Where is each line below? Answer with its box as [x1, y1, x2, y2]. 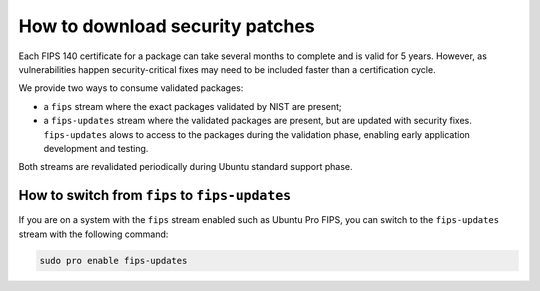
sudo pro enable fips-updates [39, 255, 188, 266]
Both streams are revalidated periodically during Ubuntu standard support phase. [18, 161, 354, 173]
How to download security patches [18, 15, 315, 37]
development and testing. [43, 142, 149, 154]
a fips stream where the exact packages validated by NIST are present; [43, 100, 342, 112]
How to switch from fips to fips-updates [18, 187, 292, 204]
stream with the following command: [18, 228, 169, 240]
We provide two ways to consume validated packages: [18, 82, 244, 94]
